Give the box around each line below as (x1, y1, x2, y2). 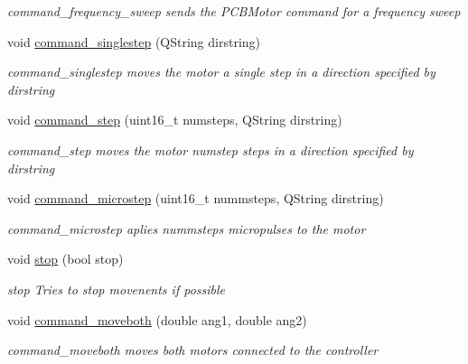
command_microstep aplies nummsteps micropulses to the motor (7, 219, 366, 238)
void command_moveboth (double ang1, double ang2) (7, 310, 307, 329)
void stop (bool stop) (7, 249, 124, 268)
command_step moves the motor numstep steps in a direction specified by (7, 140, 414, 159)
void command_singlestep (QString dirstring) (7, 32, 261, 51)
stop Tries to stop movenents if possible (7, 279, 225, 298)
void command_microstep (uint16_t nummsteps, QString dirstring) (7, 189, 384, 208)
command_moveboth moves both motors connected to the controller (7, 341, 379, 359)
